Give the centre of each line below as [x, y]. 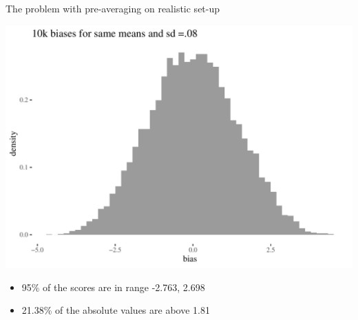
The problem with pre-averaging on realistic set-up [113, 8]
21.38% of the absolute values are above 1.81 [116, 310]
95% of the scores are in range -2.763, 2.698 [113, 287]
